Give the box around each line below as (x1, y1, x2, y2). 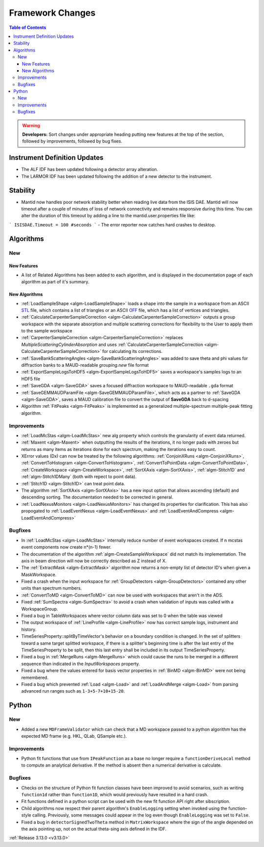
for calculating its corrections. (102, 349, 163, 354)
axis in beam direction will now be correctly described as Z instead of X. (21, 558, 167, 564)
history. (21, 626, 37, 632)
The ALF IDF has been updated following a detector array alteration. (21, 167, 158, 173)
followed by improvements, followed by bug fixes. (22, 138, 122, 144)
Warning (22, 123, 40, 128)
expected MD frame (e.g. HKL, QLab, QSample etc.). (21, 733, 127, 739)
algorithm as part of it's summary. (21, 279, 89, 285)
